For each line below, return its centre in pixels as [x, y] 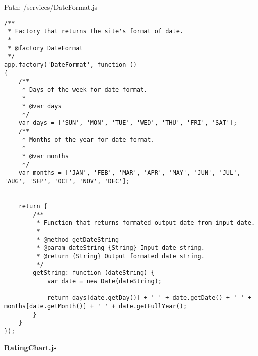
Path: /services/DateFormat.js [51, 7]
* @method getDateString [78, 240]
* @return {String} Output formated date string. [120, 256]
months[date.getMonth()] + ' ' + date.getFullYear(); [96, 306]
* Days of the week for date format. [85, 89]
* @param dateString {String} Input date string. [120, 248]
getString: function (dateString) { [94, 273]
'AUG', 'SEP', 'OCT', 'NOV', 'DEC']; [67, 182]
